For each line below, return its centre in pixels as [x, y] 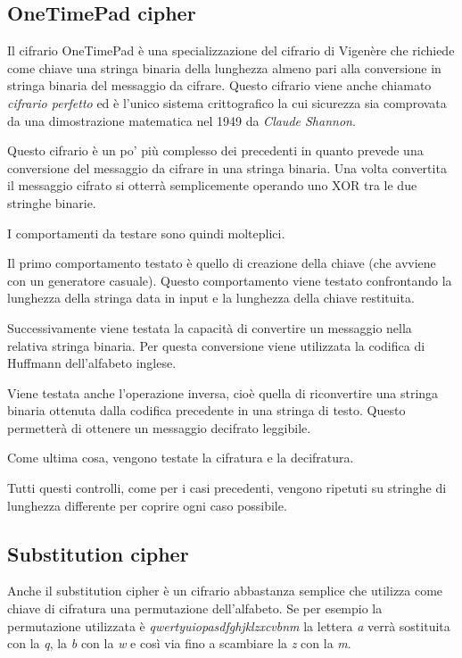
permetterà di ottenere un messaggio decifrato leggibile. [159, 427]
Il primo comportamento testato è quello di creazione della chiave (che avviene [222, 263]
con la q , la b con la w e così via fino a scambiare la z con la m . [179, 643]
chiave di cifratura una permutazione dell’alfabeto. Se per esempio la [195, 608]
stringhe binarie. [52, 202]
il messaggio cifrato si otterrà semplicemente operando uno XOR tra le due [212, 185]
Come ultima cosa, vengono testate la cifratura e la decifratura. [181, 458]
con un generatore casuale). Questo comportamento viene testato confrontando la [230, 280]
